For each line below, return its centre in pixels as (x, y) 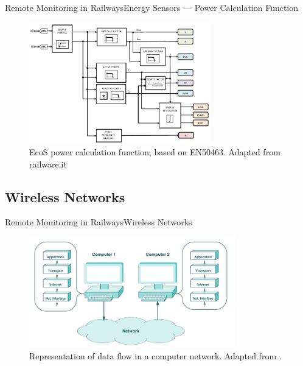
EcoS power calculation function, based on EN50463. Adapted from (155, 151)
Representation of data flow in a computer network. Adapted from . (155, 355)
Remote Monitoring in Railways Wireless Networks (99, 222)
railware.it (48, 164)
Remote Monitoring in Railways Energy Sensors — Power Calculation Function (152, 7)
